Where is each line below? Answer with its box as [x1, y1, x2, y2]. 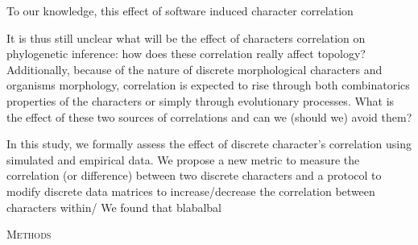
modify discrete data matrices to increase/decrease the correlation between [6, 182, 375, 199]
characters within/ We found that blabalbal [6, 198, 221, 215]
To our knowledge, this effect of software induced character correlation [6, 2, 354, 19]
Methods [6, 226, 52, 243]
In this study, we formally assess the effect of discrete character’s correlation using [6, 135, 412, 152]
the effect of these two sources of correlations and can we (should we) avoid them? [6, 108, 412, 125]
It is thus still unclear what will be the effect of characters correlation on [6, 29, 366, 46]
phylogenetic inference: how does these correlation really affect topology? [6, 45, 366, 62]
